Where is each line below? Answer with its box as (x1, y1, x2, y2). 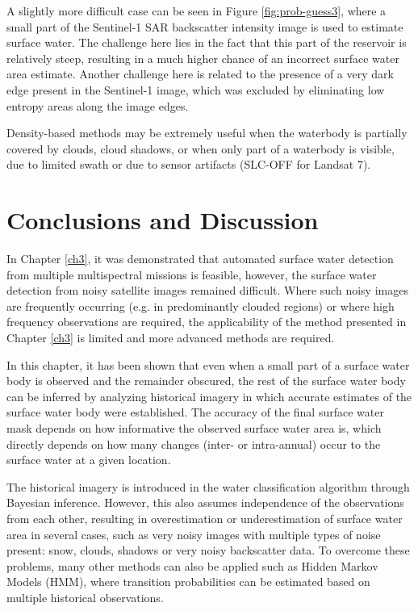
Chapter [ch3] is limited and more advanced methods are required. (6, 329, 335, 346)
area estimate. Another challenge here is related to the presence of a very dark (6, 65, 394, 82)
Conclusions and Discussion (6, 203, 319, 236)
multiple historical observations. (6, 588, 164, 605)
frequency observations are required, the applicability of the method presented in (6, 313, 407, 330)
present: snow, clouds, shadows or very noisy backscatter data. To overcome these (6, 542, 410, 559)
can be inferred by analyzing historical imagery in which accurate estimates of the (6, 387, 412, 404)
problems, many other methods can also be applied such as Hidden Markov (6, 557, 378, 574)
